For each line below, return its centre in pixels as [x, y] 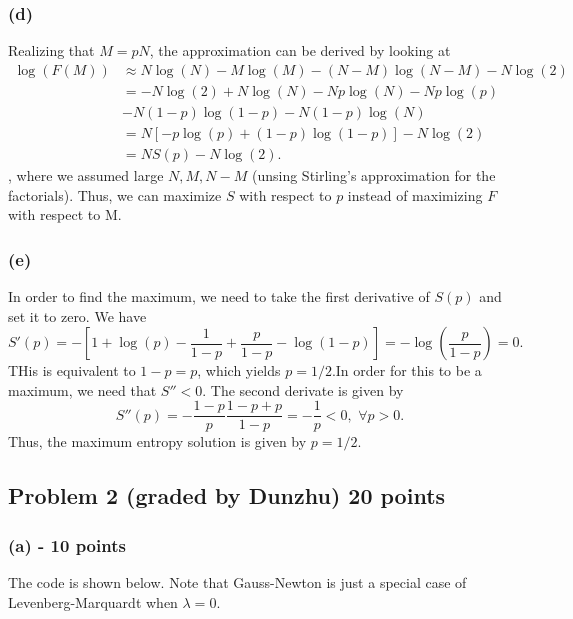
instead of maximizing [415, 194]
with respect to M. [65, 214]
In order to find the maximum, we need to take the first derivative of [219, 295]
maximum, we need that [82, 389]
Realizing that [51, 50]
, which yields [239, 370]
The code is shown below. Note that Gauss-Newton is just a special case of [237, 582]
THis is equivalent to [72, 370]
